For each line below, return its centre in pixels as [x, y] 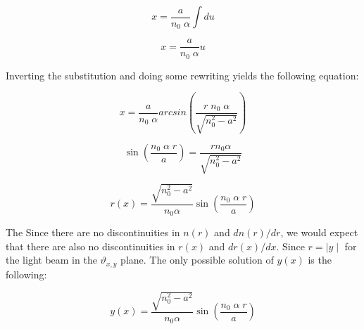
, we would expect [319, 232]
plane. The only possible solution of [197, 260]
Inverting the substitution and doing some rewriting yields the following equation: [182, 75]
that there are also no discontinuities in [90, 246]
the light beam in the [51, 260]
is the [320, 260]
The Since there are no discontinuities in [93, 232]
